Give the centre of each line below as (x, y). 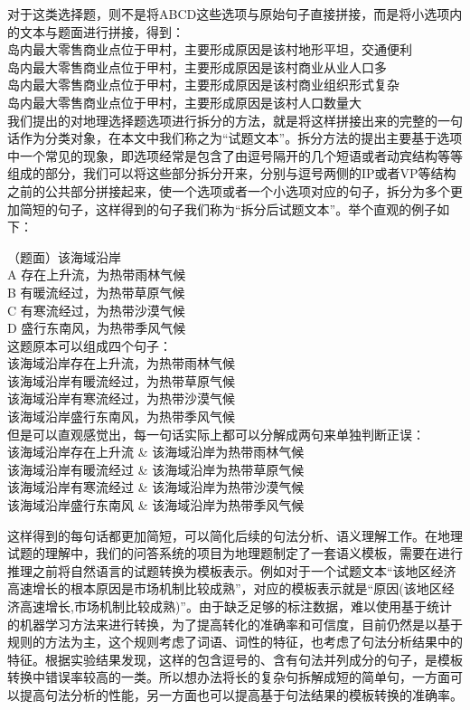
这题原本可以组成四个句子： (89, 345)
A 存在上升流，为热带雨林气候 (97, 275)
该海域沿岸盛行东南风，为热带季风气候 (121, 417)
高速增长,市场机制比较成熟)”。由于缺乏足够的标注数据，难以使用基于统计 (235, 606)
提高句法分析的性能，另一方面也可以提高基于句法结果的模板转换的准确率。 (241, 694)
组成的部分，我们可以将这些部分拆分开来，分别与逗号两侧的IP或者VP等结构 (232, 173)
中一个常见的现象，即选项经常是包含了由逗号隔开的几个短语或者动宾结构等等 (235, 155)
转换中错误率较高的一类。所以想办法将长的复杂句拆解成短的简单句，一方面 (229, 677)
